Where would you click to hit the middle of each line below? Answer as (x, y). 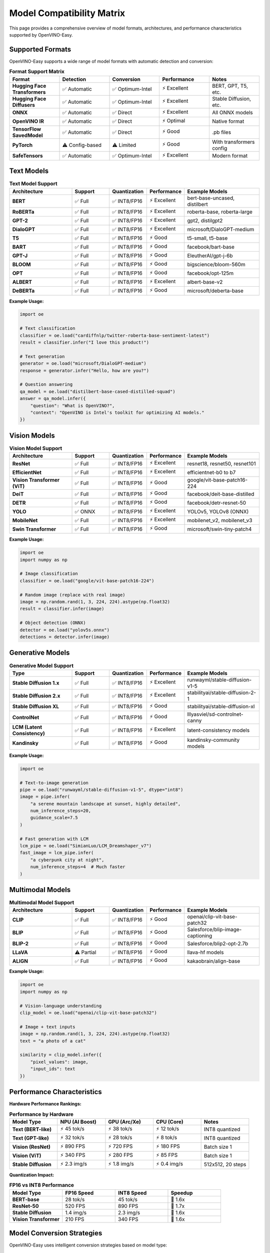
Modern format (229, 156)
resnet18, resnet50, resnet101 (221, 464)
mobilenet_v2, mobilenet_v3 (220, 520)
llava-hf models (205, 952)
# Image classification (49, 574)
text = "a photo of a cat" (53, 1041)
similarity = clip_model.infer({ (61, 1055)
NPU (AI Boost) (78, 1122)
